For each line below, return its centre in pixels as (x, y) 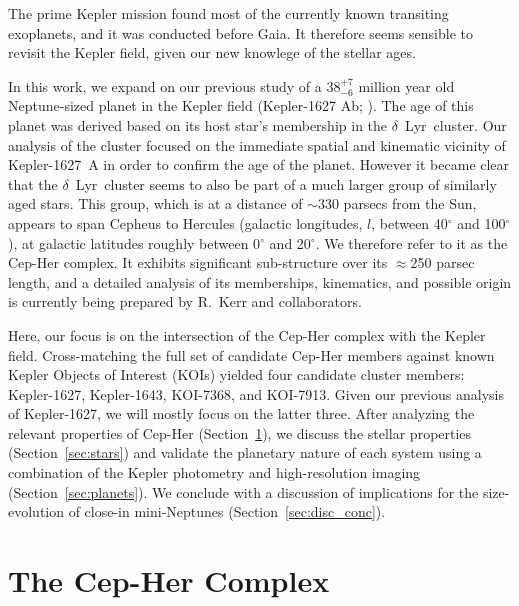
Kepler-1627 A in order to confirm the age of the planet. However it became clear (259, 164)
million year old (406, 85)
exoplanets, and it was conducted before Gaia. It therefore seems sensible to (240, 32)
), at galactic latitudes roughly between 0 (134, 242)
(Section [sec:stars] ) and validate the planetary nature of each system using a (245, 452)
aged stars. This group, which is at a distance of (155, 203)
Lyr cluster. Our (455, 124)
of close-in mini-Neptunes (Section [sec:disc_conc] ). (227, 511)
